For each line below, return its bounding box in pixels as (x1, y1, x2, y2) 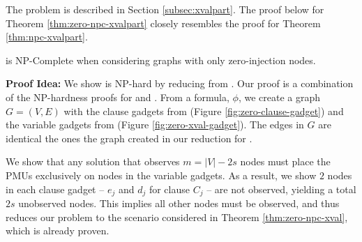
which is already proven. (6, 223, 110, 238)
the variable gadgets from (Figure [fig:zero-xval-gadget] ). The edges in (6, 117, 304, 132)
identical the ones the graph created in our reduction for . (6, 130, 252, 145)
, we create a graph (238, 89, 321, 104)
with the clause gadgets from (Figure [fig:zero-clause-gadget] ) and (63, 103, 344, 118)
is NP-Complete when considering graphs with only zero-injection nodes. (6, 52, 316, 67)
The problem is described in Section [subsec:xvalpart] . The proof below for (6, 2, 324, 16)
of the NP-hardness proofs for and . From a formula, (6, 89, 229, 104)
